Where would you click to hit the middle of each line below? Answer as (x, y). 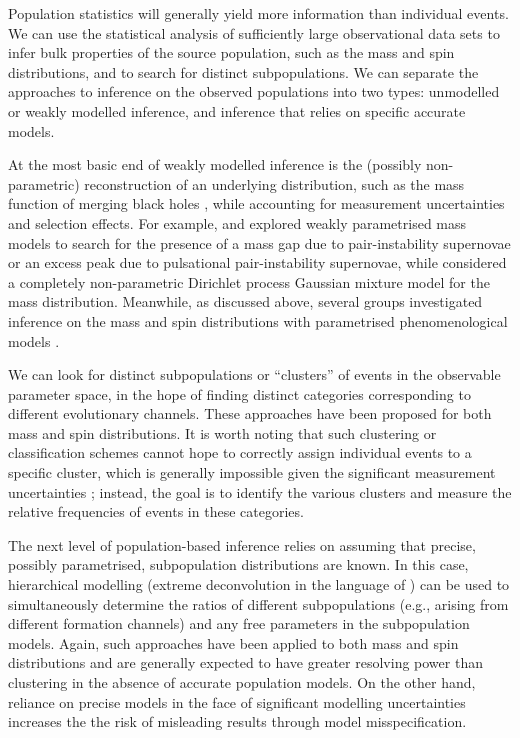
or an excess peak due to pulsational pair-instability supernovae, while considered (257, 262)
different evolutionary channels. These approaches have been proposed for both (250, 413)
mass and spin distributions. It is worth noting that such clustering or (222, 432)
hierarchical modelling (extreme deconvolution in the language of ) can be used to (259, 584)
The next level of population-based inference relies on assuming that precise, (242, 544)
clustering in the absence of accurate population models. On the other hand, (242, 682)
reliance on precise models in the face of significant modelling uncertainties (237, 701)
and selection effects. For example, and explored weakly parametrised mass (237, 222)
